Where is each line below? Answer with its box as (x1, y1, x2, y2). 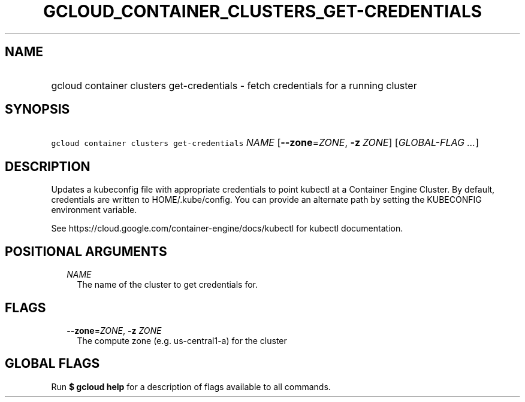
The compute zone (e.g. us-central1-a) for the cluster (77, 335, 287, 346)
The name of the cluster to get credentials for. (77, 279, 258, 290)
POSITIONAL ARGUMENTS (5, 243, 167, 259)
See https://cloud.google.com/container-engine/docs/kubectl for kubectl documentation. (51, 223, 403, 234)
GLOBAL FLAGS (5, 356, 100, 371)
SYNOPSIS (5, 102, 70, 117)
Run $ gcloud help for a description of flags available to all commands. (51, 381, 331, 392)
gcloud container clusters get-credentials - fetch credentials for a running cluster (51, 79, 417, 92)
